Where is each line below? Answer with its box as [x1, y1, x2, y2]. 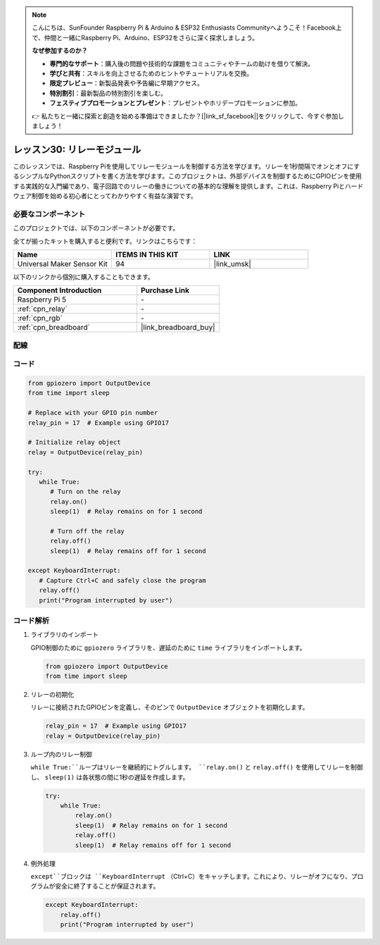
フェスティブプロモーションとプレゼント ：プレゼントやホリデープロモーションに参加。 [49, 99, 302, 107]
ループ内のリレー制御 [30, 750, 93, 758]
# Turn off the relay [50, 527, 125, 535]
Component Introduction [17, 285, 102, 295]
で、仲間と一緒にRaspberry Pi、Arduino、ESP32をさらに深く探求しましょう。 [32, 33, 259, 42]
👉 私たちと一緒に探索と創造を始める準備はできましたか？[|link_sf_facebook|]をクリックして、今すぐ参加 [32, 111, 338, 120]
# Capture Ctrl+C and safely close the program [39, 576, 207, 584]
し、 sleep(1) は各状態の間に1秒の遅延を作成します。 [30, 772, 189, 782]
